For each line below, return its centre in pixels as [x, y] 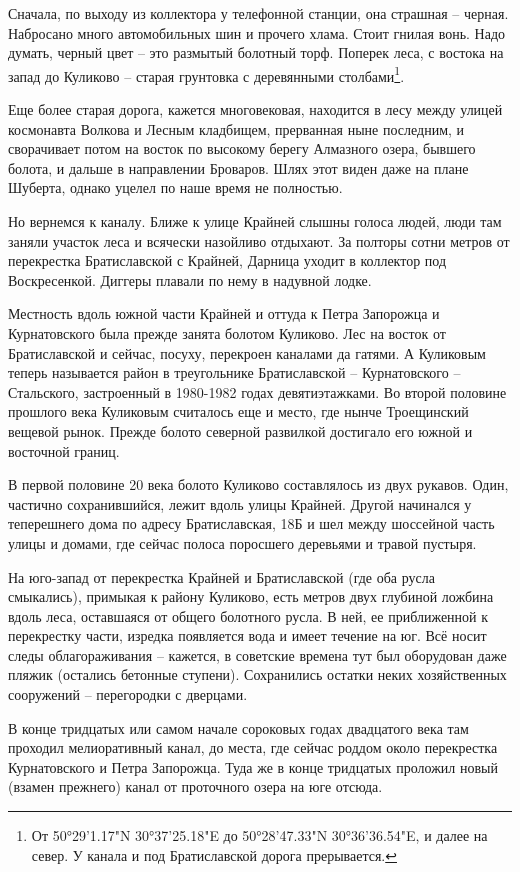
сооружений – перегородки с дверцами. [128, 694]
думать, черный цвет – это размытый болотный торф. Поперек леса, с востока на [256, 52]
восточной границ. [64, 450]
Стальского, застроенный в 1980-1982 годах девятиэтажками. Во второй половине [257, 391]
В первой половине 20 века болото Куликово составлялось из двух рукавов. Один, [258, 484]
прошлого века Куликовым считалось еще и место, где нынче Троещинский [238, 411]
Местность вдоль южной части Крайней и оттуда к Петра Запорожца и [224, 313]
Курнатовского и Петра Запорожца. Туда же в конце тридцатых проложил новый [253, 766]
